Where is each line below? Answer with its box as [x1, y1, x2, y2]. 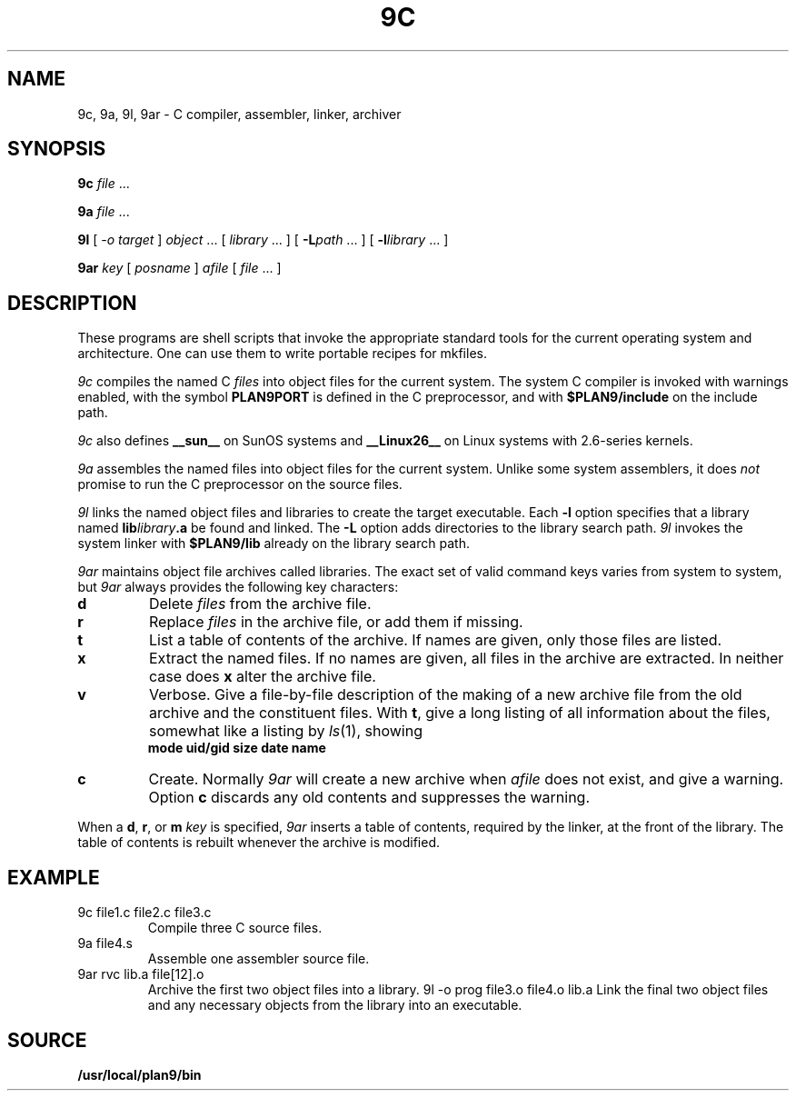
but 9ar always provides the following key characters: [77, 579, 399, 595]
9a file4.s [77, 935, 133, 952]
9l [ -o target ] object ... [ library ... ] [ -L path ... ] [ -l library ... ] [77, 232, 449, 248]
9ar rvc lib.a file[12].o [77, 966, 204, 983]
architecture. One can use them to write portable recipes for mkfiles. [77, 345, 487, 362]
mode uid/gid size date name [147, 740, 326, 756]
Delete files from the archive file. [148, 594, 372, 614]
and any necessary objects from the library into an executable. [147, 997, 522, 1013]
